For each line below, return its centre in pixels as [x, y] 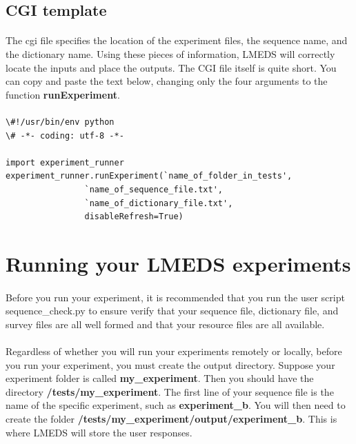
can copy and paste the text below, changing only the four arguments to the [167, 81]
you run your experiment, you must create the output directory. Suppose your [170, 364]
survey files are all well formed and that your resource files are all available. [165, 324]
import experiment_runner [65, 162]
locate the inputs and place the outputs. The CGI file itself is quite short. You [171, 67]
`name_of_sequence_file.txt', [154, 189]
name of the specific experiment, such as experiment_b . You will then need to [176, 405]
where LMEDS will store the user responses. [99, 432]
